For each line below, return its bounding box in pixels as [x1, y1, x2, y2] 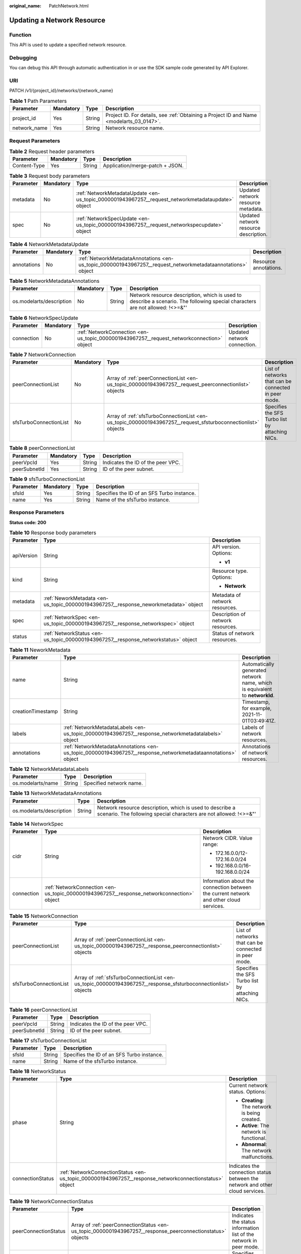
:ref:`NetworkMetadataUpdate [76, 190, 147, 197]
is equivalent [242, 685, 272, 692]
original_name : [9, 3, 42, 9]
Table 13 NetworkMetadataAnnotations [9, 790, 102, 797]
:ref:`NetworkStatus [43, 630, 90, 637]
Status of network [212, 630, 254, 637]
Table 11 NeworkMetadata [9, 646, 71, 653]
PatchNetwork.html [49, 3, 89, 9]
